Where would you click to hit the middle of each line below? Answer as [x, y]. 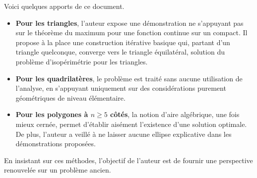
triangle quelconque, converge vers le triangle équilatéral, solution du [120, 52]
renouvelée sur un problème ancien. [58, 170]
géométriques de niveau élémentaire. [70, 97]
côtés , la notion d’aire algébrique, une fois [175, 114]
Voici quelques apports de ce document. [64, 6]
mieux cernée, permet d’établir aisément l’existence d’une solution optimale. [131, 124]
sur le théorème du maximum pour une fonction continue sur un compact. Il [131, 32]
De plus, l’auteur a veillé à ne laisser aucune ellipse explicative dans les [124, 134]
